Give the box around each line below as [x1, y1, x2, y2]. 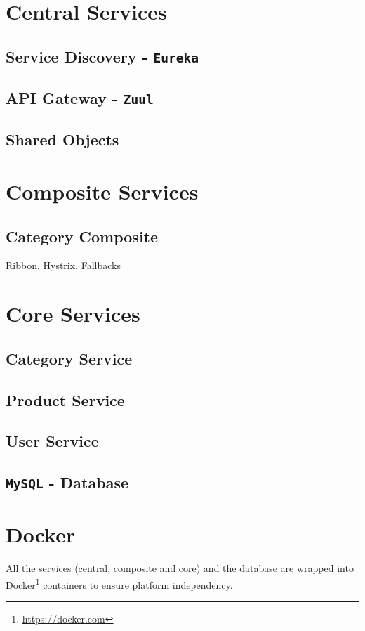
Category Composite [6, 225, 159, 247]
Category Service [6, 347, 133, 369]
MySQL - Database [6, 471, 128, 493]
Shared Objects [6, 129, 119, 150]
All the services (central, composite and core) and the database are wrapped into [6, 561, 354, 575]
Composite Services [6, 177, 199, 206]
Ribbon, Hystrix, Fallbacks [6, 258, 121, 273]
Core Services [6, 299, 140, 328]
